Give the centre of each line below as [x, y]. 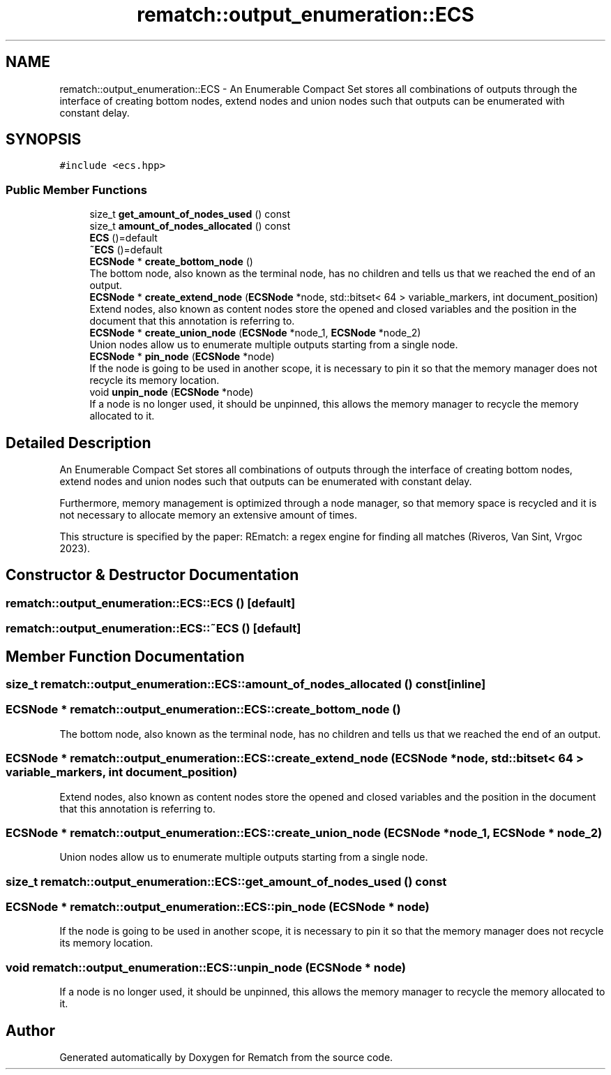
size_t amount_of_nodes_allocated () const [190, 226]
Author [30, 1030]
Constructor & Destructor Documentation [152, 575]
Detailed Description [78, 443]
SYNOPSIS [44, 140]
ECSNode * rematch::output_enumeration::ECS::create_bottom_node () [203, 710]
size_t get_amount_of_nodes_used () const [190, 214]
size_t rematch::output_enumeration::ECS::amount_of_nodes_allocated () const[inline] [246, 684]
